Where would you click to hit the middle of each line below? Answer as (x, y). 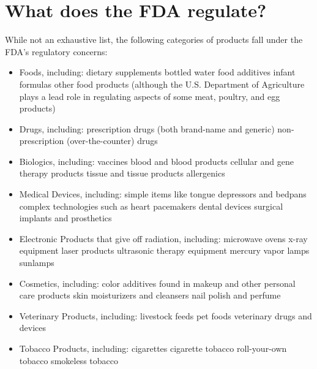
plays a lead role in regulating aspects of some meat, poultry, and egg (150, 96)
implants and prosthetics (65, 218)
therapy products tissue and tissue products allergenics (122, 173)
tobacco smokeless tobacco (69, 360)
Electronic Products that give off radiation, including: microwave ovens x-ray (163, 238)
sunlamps (37, 263)
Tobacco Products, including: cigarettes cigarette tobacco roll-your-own (153, 348)
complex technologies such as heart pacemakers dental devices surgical (151, 206)
